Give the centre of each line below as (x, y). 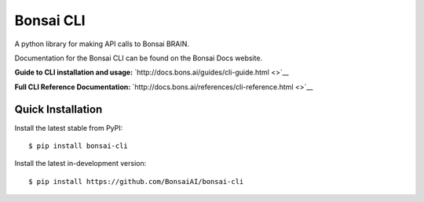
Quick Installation (58, 109)
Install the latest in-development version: (80, 164)
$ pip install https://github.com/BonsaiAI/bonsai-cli (136, 181)
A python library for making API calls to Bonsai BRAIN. (102, 44)
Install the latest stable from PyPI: (69, 128)
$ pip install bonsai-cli (79, 146)
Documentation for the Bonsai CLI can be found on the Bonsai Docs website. (139, 58)
